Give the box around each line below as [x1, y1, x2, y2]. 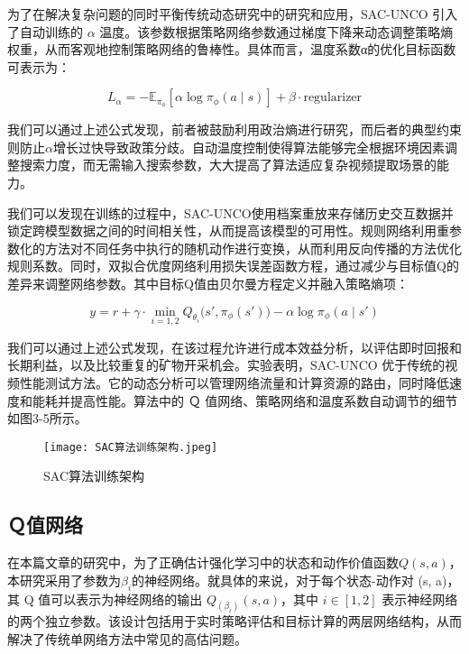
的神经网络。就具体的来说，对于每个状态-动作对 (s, [132, 570, 432, 589]
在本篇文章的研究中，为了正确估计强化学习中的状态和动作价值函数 [7, 553, 399, 572]
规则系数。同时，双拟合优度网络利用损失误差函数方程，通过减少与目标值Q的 [7, 256, 459, 275]
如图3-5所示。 [7, 409, 87, 428]
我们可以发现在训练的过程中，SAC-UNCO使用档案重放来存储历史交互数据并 [7, 203, 454, 222]
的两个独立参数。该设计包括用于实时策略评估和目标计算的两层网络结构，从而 [7, 612, 462, 631]
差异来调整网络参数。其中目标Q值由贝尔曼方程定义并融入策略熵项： [7, 273, 409, 292]
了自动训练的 [7, 22, 83, 41]
